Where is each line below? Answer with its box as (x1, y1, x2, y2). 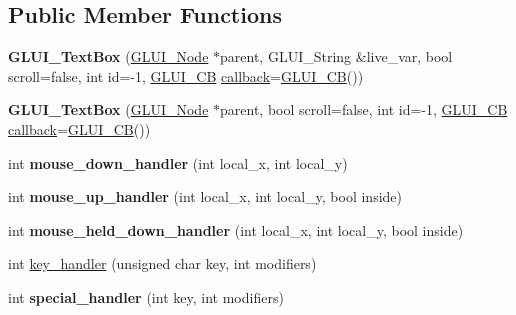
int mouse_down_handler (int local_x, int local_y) (8, 152, 348, 173)
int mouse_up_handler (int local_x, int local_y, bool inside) (8, 186, 402, 207)
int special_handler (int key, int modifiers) (8, 286, 284, 307)
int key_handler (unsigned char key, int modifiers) (8, 253, 317, 274)
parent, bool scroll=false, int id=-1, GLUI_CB (220, 99, 508, 120)
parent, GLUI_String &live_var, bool (220, 46, 453, 67)
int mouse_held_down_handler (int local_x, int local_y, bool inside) (8, 219, 464, 240)
